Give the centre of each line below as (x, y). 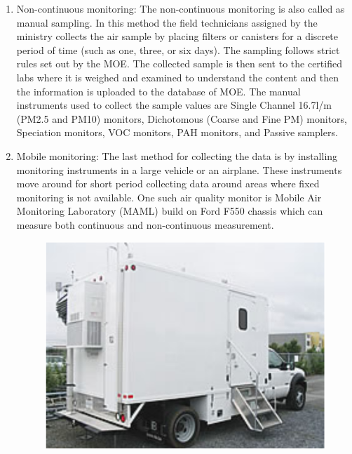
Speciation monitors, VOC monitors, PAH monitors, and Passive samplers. (177, 132)
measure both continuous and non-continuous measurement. (145, 224)
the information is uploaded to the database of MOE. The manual (158, 91)
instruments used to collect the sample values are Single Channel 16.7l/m (174, 105)
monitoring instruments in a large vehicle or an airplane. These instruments (179, 169)
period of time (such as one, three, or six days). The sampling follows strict (178, 49)
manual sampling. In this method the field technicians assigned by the (167, 22)
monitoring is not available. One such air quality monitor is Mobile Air (169, 197)
